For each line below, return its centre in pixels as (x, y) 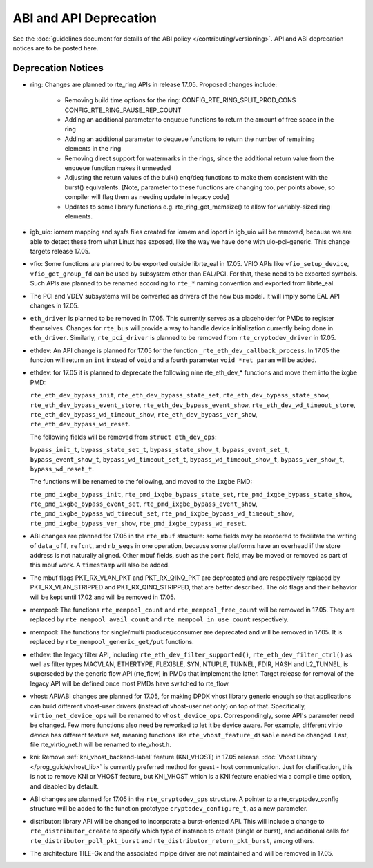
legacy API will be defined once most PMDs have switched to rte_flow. (130, 683)
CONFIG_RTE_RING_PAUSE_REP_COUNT (123, 110)
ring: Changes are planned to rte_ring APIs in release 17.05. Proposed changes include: (154, 84)
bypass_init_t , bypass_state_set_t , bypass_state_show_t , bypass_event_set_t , (160, 450)
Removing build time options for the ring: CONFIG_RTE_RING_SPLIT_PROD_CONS (180, 100)
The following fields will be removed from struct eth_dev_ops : (123, 437)
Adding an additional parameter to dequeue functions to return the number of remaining (190, 139)
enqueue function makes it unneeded (118, 168)
